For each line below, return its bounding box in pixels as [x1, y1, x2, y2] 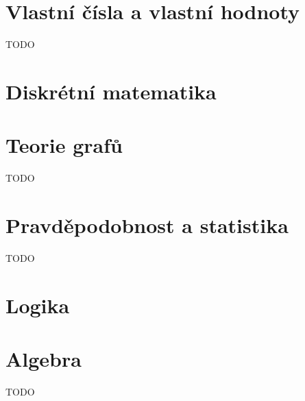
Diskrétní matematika [5, 77, 217, 105]
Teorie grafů [5, 131, 123, 159]
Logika [5, 291, 70, 319]
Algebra [5, 345, 82, 373]
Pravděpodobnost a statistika [5, 211, 289, 239]
